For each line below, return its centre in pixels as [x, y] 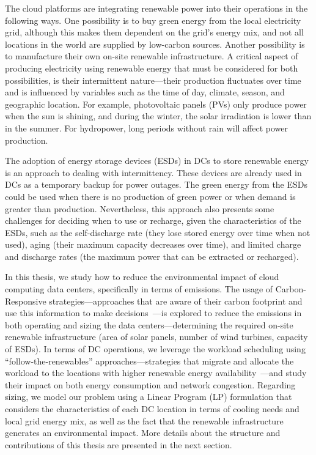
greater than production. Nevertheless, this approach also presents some [140, 208]
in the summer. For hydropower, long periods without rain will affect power [147, 128]
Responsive [26, 301]
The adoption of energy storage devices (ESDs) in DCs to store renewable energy [157, 161]
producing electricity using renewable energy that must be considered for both [152, 68]
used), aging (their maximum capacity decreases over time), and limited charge [153, 244]
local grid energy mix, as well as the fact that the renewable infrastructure [144, 420]
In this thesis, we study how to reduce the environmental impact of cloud [142, 277]
